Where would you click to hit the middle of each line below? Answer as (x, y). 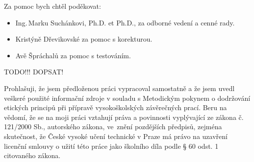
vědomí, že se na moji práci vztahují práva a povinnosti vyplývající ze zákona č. (124, 117)
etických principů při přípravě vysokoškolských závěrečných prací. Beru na (115, 107)
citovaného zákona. (32, 155)
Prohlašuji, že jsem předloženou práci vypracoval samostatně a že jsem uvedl (119, 88)
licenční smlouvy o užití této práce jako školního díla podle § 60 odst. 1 (111, 146)
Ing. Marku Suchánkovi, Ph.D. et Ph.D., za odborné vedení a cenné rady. (125, 22)
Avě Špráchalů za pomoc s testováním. (73, 55)
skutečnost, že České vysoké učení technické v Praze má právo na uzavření (116, 136)
